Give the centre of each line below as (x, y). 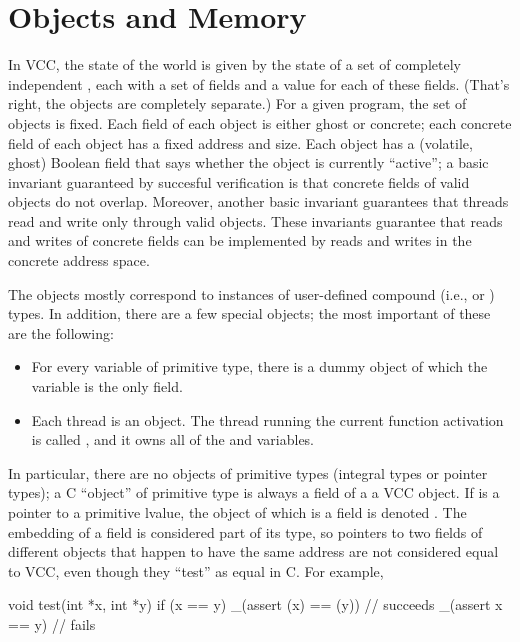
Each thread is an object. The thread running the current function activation (267, 419)
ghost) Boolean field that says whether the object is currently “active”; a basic (248, 162)
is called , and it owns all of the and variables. (173, 439)
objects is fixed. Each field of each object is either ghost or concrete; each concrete (260, 122)
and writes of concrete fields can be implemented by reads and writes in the (240, 240)
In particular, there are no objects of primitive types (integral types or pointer (248, 472)
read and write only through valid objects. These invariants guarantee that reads (255, 220)
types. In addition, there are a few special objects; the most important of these (249, 313)
